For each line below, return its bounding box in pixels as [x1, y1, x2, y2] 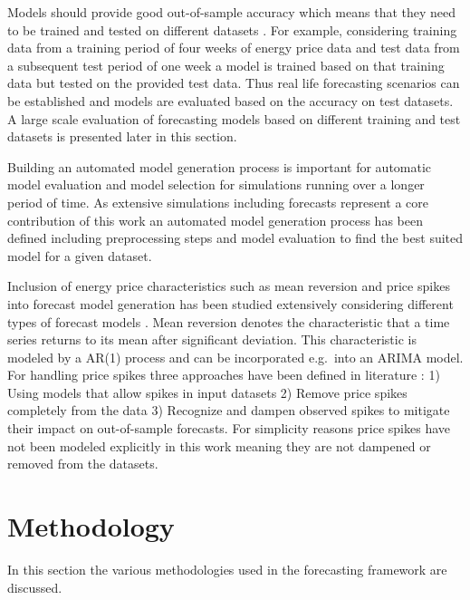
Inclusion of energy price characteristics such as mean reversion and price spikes [7, 276, 450, 295]
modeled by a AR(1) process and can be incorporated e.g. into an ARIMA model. [7, 347, 464, 366]
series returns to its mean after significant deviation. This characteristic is [7, 330, 417, 349]
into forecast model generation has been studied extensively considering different [7, 294, 454, 313]
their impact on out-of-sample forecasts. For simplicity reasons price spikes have [7, 419, 451, 438]
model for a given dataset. [7, 246, 152, 265]
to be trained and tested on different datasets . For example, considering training [7, 20, 457, 39]
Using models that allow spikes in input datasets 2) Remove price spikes [7, 382, 408, 402]
